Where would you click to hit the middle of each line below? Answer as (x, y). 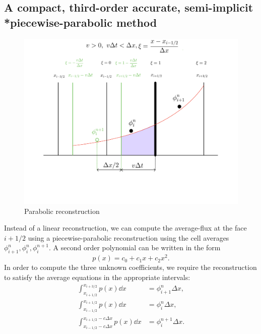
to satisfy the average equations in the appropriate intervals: (97, 277)
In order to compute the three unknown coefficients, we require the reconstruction (130, 267)
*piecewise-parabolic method (81, 22)
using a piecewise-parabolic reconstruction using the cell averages (128, 237)
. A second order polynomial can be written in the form (135, 247)
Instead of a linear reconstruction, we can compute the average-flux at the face (125, 228)
